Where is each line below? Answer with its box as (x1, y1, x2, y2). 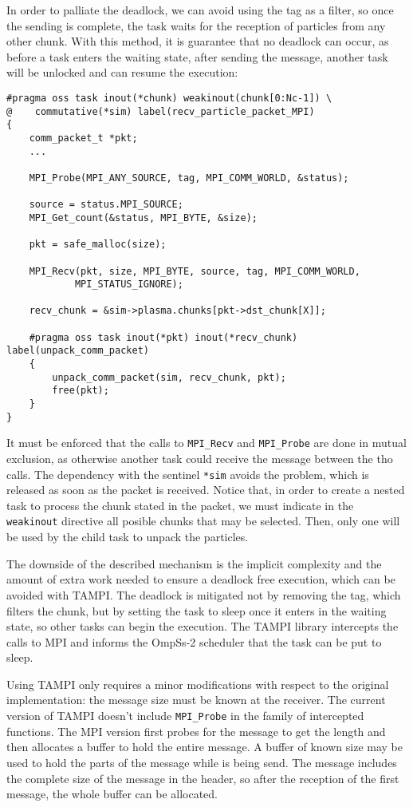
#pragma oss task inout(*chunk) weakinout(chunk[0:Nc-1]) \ (6, 92, 332, 104)
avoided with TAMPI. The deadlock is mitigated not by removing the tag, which (6, 586, 401, 603)
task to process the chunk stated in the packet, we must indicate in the (6, 496, 354, 513)
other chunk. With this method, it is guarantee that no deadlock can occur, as (6, 33, 389, 49)
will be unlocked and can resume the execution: (6, 64, 238, 81)
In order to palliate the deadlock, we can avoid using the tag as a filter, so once (6, 2, 394, 18)
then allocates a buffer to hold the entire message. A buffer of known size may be (6, 738, 403, 755)
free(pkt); (52, 385, 109, 397)
